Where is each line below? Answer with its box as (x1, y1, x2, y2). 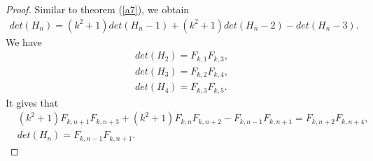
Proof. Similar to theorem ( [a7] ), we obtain (6, 2, 190, 16)
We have (6, 34, 42, 49)
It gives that (6, 95, 59, 109)
